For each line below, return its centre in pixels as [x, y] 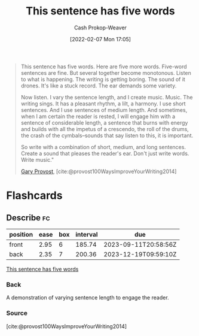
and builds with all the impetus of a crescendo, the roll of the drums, [105, 129]
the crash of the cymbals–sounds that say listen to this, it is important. [107, 135]
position [21, 234]
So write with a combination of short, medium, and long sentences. [103, 147]
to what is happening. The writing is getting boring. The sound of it [103, 79]
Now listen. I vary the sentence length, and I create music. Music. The [107, 97]
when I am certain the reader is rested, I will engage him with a [98, 116]
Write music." [37, 159]
